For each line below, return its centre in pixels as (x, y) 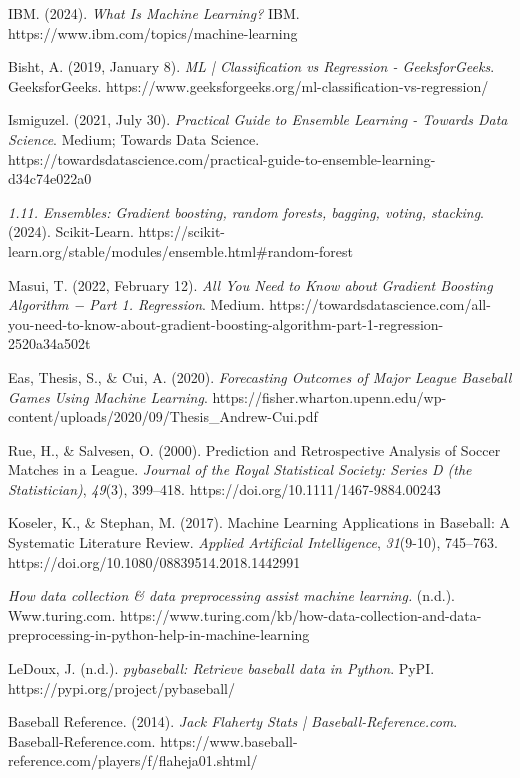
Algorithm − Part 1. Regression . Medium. (136, 304)
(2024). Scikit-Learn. (71, 231)
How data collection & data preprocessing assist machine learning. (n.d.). (232, 595)
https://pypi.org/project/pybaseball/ (122, 687)
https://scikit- (182, 231)
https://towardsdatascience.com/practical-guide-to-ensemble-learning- (222, 158)
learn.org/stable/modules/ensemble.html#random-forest (181, 250)
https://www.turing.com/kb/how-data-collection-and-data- (301, 614)
